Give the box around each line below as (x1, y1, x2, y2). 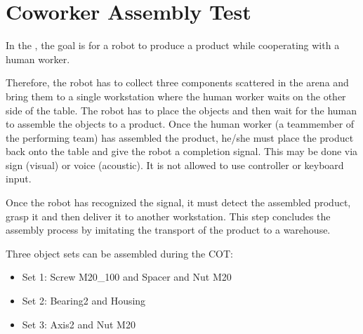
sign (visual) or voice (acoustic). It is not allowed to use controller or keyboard (6, 157, 344, 172)
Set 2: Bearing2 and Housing (22, 293, 146, 308)
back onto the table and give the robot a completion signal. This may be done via (6, 144, 358, 159)
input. (6, 171, 32, 186)
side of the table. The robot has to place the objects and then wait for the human (6, 102, 357, 117)
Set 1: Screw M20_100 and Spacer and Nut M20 (22, 269, 232, 284)
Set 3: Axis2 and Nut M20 (22, 316, 136, 331)
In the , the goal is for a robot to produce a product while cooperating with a (6, 38, 340, 53)
